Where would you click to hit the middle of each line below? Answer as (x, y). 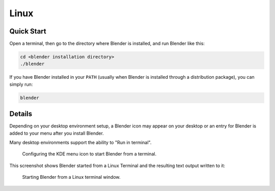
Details (21, 114)
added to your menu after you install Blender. (57, 133)
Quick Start (28, 31)
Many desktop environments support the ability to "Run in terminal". (80, 143)
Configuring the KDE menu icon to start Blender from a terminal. (89, 154)
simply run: (21, 84)
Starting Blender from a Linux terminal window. (71, 177)
